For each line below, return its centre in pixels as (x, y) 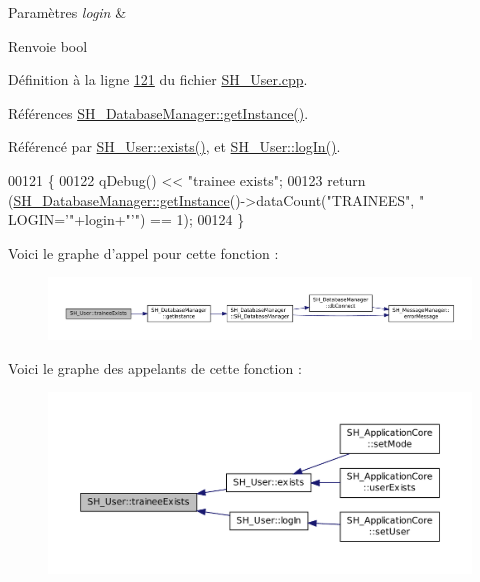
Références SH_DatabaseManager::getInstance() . (158, 112)
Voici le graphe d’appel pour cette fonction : (143, 252)
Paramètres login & (67, 12)
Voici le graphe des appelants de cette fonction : (155, 367)
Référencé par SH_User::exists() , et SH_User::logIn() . (174, 146)
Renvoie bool (48, 45)
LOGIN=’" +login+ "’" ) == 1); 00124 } (126, 219)
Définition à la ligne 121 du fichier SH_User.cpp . (158, 79)
